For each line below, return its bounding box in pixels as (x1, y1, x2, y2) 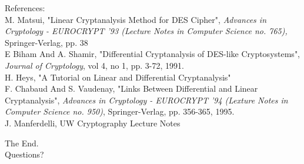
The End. (5, 136, 39, 149)
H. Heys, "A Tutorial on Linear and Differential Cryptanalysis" (5, 71, 231, 83)
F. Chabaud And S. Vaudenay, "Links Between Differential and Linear (5, 82, 258, 95)
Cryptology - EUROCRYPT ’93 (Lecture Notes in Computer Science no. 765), (5, 25, 288, 37)
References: (5, 2, 45, 14)
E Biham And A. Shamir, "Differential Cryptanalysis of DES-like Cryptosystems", (5, 48, 300, 60)
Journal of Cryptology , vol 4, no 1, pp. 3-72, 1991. (5, 59, 184, 71)
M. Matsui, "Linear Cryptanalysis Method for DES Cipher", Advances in (5, 13, 266, 25)
